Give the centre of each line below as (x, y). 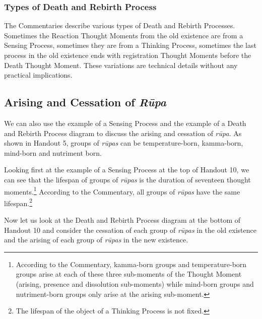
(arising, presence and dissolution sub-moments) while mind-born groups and (135, 284)
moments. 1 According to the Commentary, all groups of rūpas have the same (122, 190)
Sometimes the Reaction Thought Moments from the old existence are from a (124, 35)
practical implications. (38, 75)
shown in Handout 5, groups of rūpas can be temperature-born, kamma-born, (124, 143)
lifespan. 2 (18, 202)
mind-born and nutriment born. (53, 152)
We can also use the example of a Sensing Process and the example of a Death (125, 123)
